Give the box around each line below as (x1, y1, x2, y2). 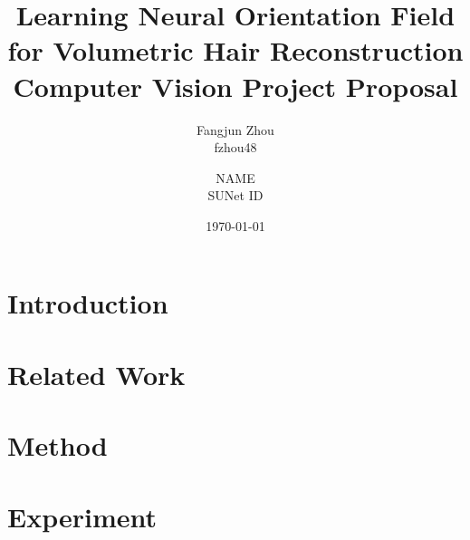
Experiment (7, 497, 158, 535)
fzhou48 (214, 138, 257, 157)
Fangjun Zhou (197, 120, 274, 139)
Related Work (7, 355, 186, 392)
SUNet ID (207, 186, 264, 205)
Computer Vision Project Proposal (13, 67, 458, 104)
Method (7, 427, 108, 464)
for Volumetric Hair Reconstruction (7, 32, 464, 69)
